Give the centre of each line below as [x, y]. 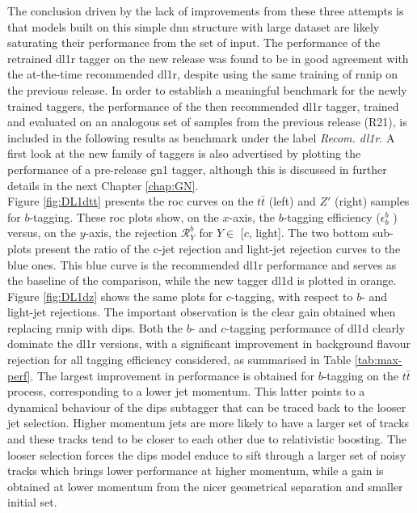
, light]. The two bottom [309, 233]
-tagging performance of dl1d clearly [316, 327]
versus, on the [42, 233]
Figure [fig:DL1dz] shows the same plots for [115, 296]
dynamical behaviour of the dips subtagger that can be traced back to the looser [207, 407]
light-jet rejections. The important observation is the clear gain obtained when [202, 312]
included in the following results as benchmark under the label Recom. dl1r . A [201, 137]
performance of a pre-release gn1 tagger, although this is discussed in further [197, 169]
